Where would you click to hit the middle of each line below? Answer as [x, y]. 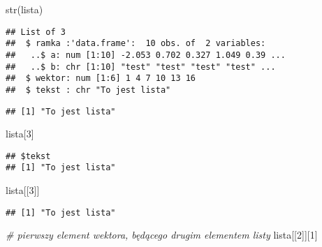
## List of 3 [36, 32]
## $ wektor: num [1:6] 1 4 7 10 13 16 [101, 78]
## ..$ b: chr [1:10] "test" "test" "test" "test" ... [141, 67]
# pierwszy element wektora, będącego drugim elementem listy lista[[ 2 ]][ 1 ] [162, 235]
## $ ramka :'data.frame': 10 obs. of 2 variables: [136, 44]
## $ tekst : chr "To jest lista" [88, 90]
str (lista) [24, 9]
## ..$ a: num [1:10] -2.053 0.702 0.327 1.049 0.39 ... [146, 55]
